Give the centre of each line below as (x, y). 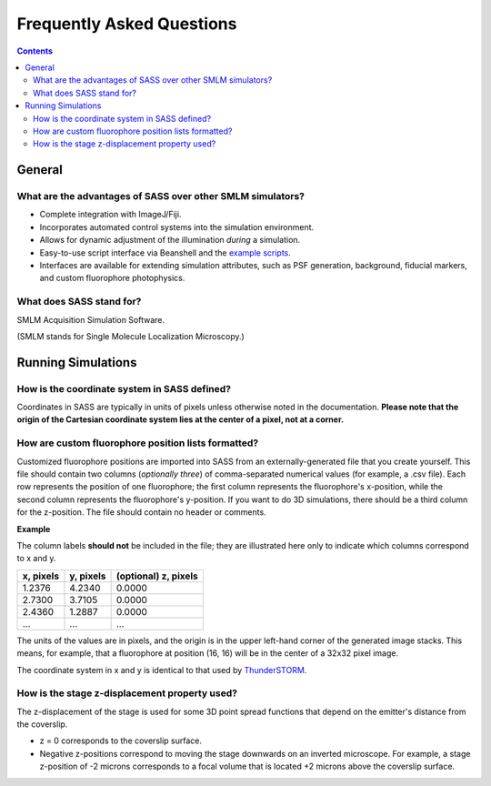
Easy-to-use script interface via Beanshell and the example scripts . (165, 252)
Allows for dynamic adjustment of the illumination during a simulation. (170, 240)
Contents (35, 51)
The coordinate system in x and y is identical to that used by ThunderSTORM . (162, 670)
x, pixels (40, 576)
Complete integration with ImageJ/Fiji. (110, 215)
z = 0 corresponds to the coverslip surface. (120, 741)
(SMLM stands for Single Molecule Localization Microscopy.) (130, 336)
